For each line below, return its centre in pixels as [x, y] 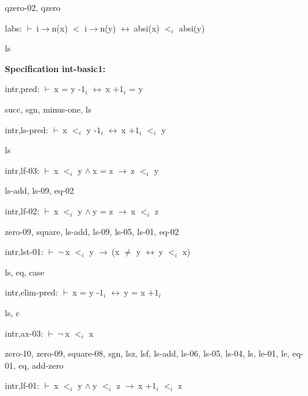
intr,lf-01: [22, 385]
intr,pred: [22, 89]
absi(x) [147, 28]
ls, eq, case [25, 272]
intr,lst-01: [24, 252]
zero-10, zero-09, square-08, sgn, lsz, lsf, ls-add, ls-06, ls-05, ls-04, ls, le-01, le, [147, 353]
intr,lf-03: [22, 170]
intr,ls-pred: [27, 129]
